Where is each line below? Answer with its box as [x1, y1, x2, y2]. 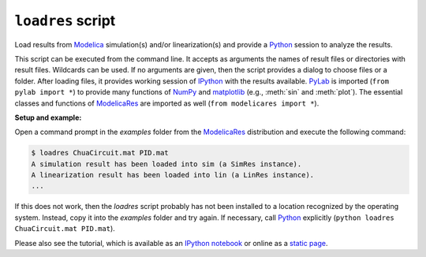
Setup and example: [14, 113, 82, 122]
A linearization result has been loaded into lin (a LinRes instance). [31, 170, 315, 180]
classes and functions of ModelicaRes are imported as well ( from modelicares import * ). [14, 99, 319, 108]
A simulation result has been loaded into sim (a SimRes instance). [31, 159, 302, 169]
